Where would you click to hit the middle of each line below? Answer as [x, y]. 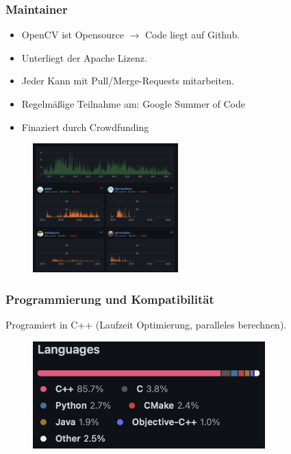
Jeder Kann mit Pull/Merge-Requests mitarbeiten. [128, 81]
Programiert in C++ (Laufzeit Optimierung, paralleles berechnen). [146, 325]
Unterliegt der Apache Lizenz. [84, 57]
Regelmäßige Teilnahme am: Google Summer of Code [133, 104]
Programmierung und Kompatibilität [110, 299]
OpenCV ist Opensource [73, 35]
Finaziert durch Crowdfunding [85, 127]
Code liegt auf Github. [193, 35]
